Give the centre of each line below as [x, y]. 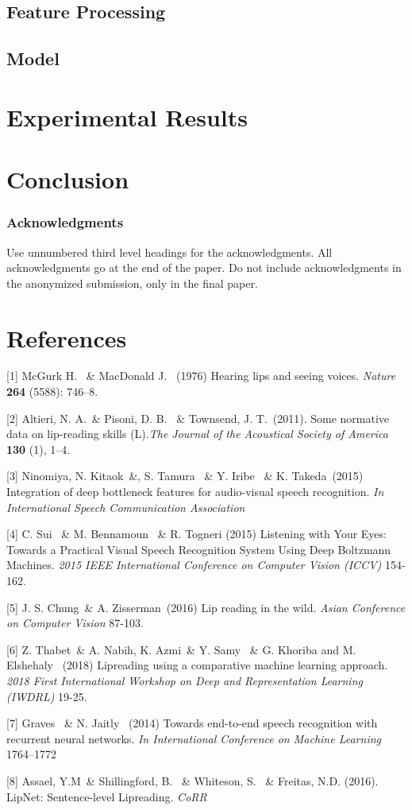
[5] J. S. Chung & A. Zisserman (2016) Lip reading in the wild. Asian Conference [206, 607]
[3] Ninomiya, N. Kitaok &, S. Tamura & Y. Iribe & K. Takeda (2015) [185, 476]
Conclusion [68, 179]
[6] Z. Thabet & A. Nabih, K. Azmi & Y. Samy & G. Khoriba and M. [181, 649]
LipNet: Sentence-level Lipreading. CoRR [107, 796]
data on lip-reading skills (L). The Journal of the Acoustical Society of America [197, 434]
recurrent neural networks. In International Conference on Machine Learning [194, 738]
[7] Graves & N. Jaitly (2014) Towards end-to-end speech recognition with [192, 723]
